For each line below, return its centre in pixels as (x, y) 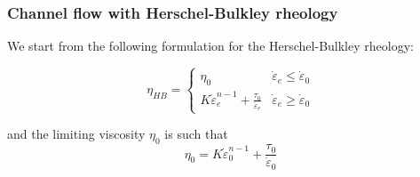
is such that (196, 134)
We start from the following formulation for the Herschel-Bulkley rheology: (210, 46)
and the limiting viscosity (76, 134)
